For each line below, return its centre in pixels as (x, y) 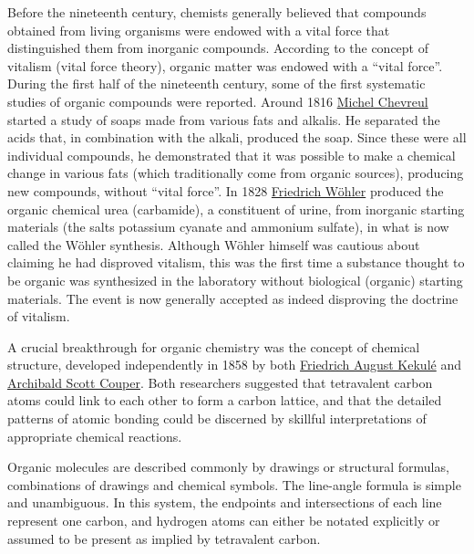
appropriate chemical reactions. (95, 436)
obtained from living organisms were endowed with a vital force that (199, 30)
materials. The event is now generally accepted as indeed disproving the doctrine (233, 298)
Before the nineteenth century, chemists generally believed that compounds (217, 12)
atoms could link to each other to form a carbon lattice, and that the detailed (225, 400)
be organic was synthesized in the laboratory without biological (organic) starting (235, 280)
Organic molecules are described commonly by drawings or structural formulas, (228, 467)
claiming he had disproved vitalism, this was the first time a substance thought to (236, 262)
